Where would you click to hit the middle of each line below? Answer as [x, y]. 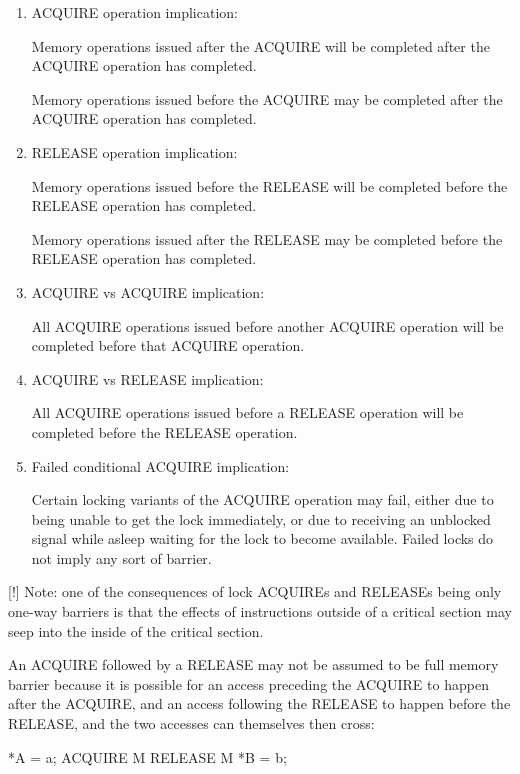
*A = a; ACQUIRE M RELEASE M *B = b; [147, 756]
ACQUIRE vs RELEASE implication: [147, 378]
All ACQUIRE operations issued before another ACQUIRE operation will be [267, 325]
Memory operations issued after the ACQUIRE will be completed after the [260, 45]
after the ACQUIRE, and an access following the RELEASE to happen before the [259, 703]
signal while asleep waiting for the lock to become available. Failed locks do [262, 538]
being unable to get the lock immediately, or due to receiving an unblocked [261, 518]
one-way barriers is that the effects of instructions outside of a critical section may [260, 611]
